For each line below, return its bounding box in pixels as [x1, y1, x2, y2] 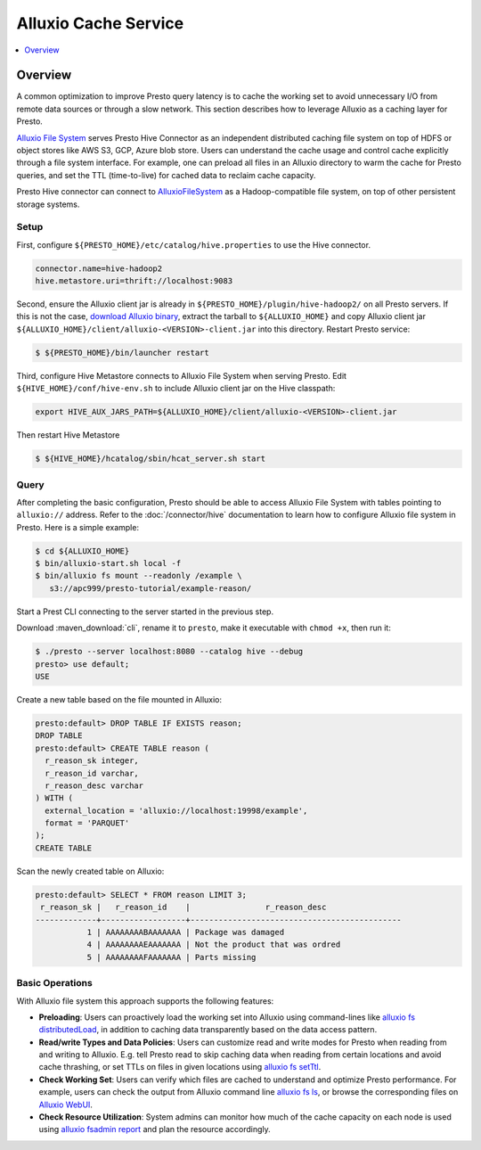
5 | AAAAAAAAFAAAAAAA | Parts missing [86, 952, 257, 962]
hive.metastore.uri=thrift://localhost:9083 [35, 276, 233, 286]
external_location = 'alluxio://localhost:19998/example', [45, 805, 308, 816]
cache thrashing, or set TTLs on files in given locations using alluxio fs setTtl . [38, 1062, 322, 1072]
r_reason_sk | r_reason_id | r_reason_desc [40, 902, 327, 913]
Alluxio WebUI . [38, 1099, 94, 1110]
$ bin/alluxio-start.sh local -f [35, 558, 182, 569]
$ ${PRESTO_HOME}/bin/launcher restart [35, 348, 209, 357]
